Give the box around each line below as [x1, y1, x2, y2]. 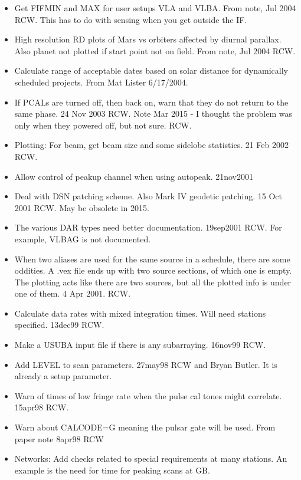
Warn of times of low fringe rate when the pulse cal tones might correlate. [14, 389, 282, 402]
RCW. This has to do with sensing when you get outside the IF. [14, 13, 247, 25]
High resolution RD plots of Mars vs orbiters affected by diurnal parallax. [14, 33, 282, 45]
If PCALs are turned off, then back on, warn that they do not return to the [14, 96, 289, 108]
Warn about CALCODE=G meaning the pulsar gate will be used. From [14, 421, 276, 433]
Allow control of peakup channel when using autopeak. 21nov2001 [14, 170, 254, 182]
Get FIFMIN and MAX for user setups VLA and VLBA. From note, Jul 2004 [14, 2, 296, 14]
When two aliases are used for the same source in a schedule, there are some [14, 252, 290, 265]
